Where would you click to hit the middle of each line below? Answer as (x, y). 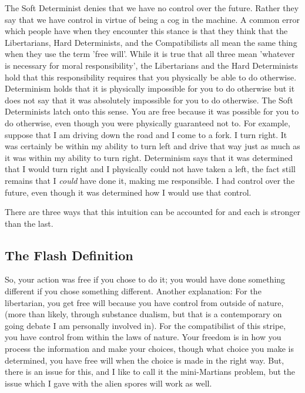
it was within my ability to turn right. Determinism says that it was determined (149, 157)
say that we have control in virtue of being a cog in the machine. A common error (152, 19)
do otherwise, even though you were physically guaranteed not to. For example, (148, 122)
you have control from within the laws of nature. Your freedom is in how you (143, 337)
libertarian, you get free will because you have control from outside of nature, (144, 302)
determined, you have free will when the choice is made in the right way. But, (145, 360)
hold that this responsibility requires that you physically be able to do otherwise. (151, 77)
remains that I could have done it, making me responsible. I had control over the (150, 180)
